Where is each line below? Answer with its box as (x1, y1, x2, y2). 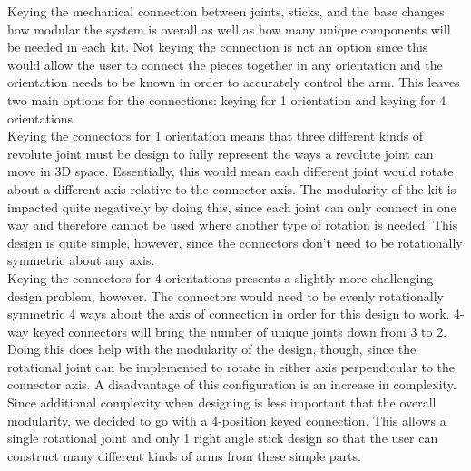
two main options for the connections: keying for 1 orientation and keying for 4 (7, 90, 446, 109)
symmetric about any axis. (7, 250, 155, 270)
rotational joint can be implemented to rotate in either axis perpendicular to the (7, 357, 456, 376)
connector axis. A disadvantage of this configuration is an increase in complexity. (7, 375, 456, 394)
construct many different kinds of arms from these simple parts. (7, 446, 361, 465)
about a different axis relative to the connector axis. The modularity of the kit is (7, 179, 456, 198)
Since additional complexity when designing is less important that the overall (7, 393, 437, 412)
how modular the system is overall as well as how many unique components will (7, 19, 451, 38)
